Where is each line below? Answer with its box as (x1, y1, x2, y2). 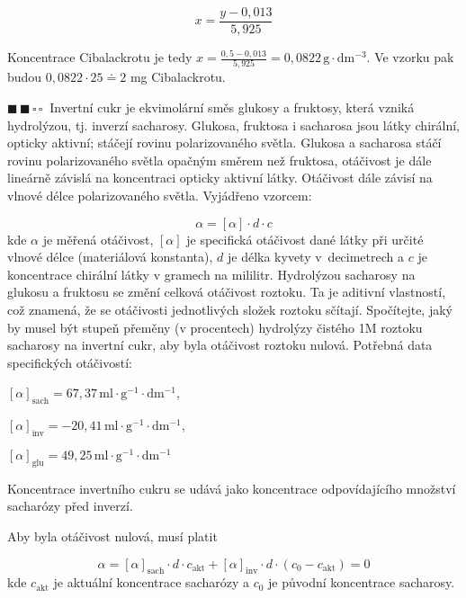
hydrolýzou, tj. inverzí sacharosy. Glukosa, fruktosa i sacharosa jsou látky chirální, (7, 115, 460, 134)
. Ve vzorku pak (366, 48, 454, 67)
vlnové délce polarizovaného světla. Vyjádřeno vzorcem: (7, 185, 312, 204)
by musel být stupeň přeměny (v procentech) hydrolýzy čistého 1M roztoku (7, 317, 423, 336)
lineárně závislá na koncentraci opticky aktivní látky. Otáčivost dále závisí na (7, 168, 433, 187)
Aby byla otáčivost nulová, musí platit (7, 526, 218, 545)
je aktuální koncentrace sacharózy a (53, 573, 250, 592)
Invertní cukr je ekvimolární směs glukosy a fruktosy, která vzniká (49, 97, 415, 116)
